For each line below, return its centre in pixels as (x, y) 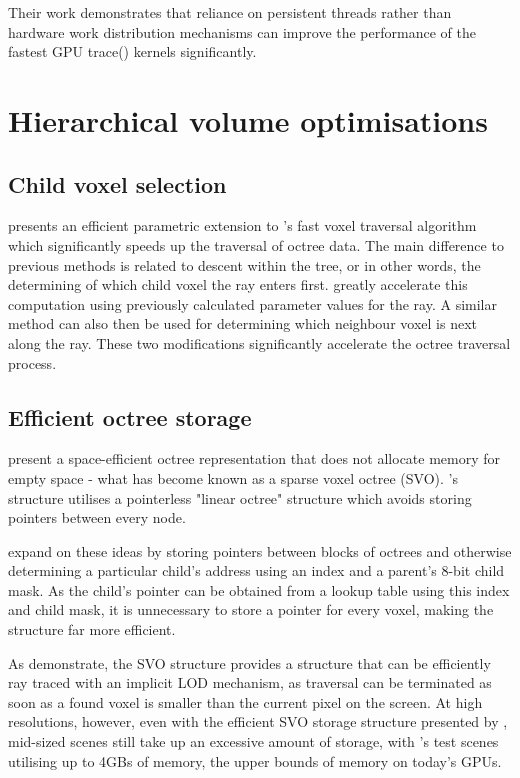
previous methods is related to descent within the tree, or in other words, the (244, 264)
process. (32, 362)
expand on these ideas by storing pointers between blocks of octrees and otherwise (260, 550)
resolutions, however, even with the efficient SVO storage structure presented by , (258, 721)
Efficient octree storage (130, 416)
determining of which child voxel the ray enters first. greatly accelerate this (238, 284)
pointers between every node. (97, 517)
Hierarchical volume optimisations (248, 119)
